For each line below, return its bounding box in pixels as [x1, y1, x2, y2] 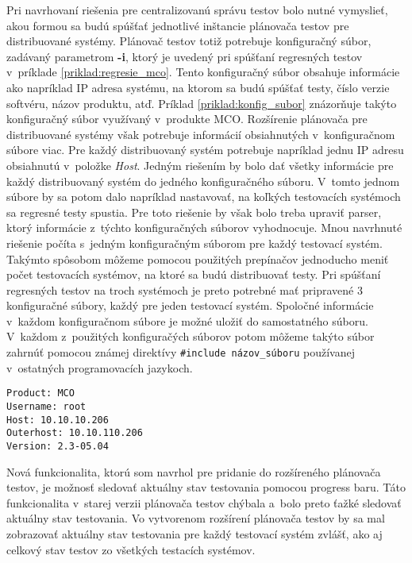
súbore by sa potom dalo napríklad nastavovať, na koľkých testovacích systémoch [6, 188, 401, 205]
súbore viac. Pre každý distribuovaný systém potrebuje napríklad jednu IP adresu [6, 141, 404, 158]
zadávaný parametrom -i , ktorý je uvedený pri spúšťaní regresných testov [6, 48, 363, 64]
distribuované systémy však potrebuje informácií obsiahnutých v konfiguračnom [6, 125, 395, 142]
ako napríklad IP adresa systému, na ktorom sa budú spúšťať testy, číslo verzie [6, 79, 390, 95]
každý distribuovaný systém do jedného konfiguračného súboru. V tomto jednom [6, 172, 400, 189]
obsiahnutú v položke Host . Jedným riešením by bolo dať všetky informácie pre [6, 156, 394, 173]
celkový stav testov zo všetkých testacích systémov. [6, 541, 256, 557]
